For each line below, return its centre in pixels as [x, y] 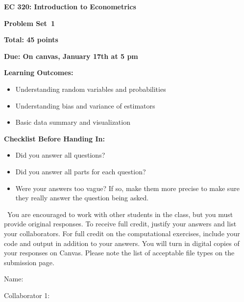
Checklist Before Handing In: [54, 138]
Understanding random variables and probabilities [91, 89]
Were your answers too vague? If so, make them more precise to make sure [127, 188]
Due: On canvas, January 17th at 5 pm [71, 56]
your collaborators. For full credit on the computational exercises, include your [122, 233]
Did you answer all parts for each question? [81, 171]
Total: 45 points [31, 40]
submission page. [29, 262]
